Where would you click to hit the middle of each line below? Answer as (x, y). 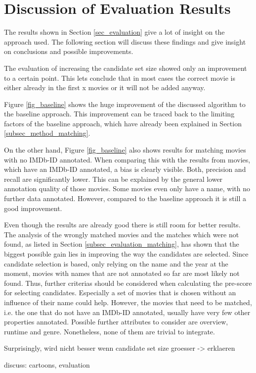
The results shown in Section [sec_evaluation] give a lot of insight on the (114, 32)
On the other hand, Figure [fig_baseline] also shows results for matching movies (125, 150)
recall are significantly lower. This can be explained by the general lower (113, 179)
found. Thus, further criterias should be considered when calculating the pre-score (128, 283)
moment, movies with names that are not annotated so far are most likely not (122, 273)
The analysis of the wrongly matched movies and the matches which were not (122, 234)
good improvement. (33, 208)
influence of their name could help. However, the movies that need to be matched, (128, 302)
